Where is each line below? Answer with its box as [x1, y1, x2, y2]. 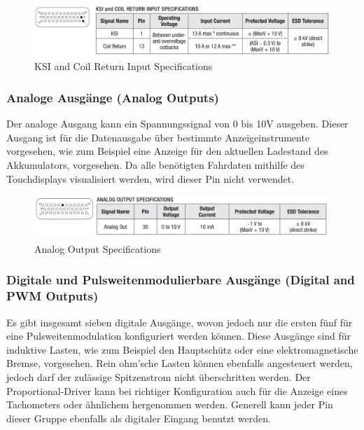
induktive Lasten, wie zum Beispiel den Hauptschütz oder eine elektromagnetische [6, 342, 358, 356]
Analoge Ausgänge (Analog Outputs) [6, 88, 219, 106]
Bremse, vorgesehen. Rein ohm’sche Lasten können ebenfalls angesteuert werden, [6, 356, 353, 370]
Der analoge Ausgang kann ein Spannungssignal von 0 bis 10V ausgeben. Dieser [6, 116, 349, 131]
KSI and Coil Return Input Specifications [34, 59, 213, 74]
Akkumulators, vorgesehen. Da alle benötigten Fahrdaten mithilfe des [6, 158, 304, 172]
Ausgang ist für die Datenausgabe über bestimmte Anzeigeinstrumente [6, 130, 310, 144]
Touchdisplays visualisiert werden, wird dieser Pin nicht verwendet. [6, 171, 295, 186]
